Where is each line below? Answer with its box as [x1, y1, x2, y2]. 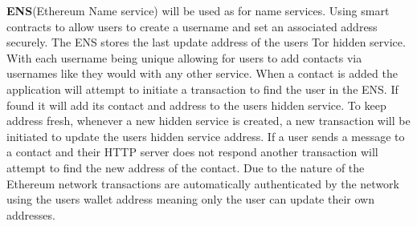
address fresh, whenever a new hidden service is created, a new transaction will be [6, 112, 411, 129]
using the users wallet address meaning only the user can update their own [6, 191, 374, 208]
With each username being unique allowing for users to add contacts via [6, 49, 362, 66]
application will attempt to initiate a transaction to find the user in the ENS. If [6, 80, 399, 97]
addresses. [6, 206, 55, 223]
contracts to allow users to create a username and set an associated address [6, 18, 378, 34]
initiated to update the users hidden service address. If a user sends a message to [6, 127, 405, 144]
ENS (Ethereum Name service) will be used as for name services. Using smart [6, 2, 390, 18]
